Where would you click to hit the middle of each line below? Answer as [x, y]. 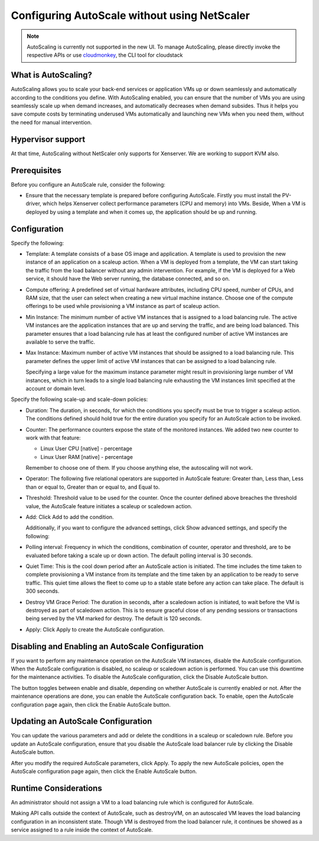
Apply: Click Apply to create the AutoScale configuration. [95, 629]
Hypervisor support [48, 139]
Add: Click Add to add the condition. [70, 517]
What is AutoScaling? [52, 75]
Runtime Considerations [57, 788]
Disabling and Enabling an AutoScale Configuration [107, 646]
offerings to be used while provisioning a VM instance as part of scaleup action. [123, 306]
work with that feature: [53, 438]
